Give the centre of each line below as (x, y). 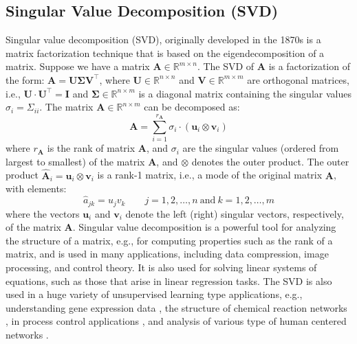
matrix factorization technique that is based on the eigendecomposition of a (165, 53)
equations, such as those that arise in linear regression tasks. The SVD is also (169, 280)
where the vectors (43, 213)
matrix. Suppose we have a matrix (78, 66)
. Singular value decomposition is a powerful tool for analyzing (204, 227)
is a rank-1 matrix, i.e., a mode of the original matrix (210, 175)
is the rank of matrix (91, 148)
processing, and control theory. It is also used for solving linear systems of (161, 267)
